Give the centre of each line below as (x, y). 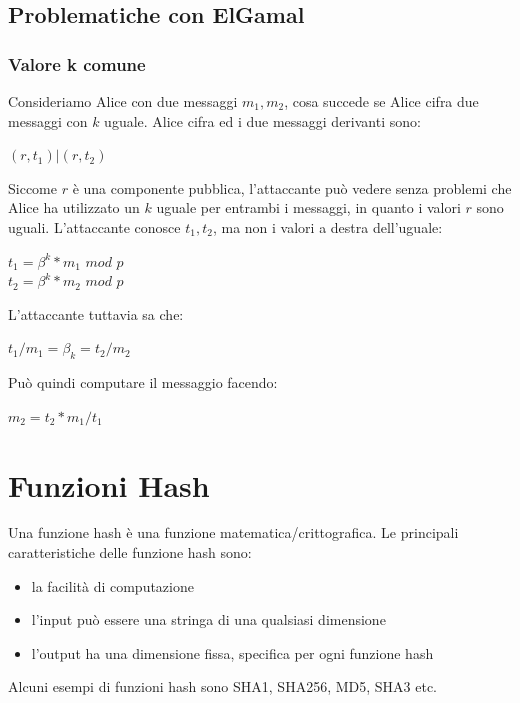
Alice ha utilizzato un (74, 207)
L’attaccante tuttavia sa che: (96, 313)
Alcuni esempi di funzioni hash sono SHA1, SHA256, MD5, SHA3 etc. (223, 686)
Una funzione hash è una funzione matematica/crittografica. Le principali (233, 532)
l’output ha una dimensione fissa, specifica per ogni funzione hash (232, 652)
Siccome (32, 187)
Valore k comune (77, 63)
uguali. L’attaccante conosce (94, 226)
